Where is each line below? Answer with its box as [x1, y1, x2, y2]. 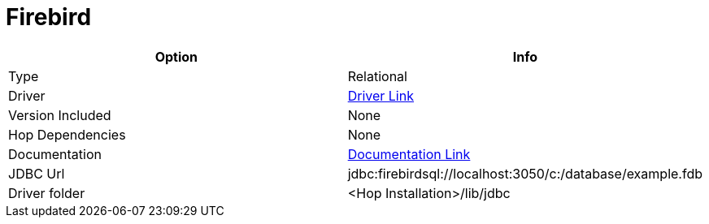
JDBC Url [8, 165, 65, 182]
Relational [347, 67, 407, 84]
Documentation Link [347, 145, 471, 162]
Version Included [8, 106, 111, 123]
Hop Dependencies [8, 126, 126, 143]
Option [154, 48, 198, 65]
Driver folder [8, 184, 85, 201]
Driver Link [347, 87, 414, 104]
